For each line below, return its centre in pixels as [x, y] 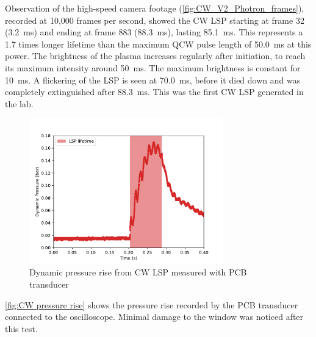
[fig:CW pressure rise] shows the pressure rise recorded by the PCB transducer [152, 304]
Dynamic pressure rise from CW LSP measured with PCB [138, 272]
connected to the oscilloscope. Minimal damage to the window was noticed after [154, 317]
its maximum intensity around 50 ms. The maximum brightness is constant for [153, 67]
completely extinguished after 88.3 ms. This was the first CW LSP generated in [154, 92]
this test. [21, 328]
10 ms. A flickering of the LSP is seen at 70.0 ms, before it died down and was [153, 80]
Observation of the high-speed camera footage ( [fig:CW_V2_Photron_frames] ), [155, 8]
